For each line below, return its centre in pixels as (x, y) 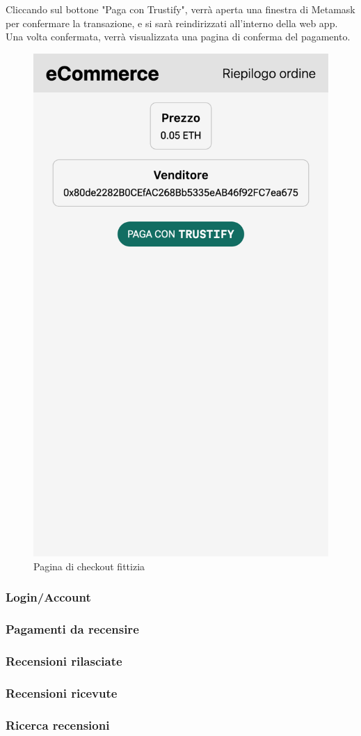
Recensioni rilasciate (64, 661)
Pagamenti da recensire (72, 629)
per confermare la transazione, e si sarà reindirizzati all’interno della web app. (172, 23)
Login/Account (48, 597)
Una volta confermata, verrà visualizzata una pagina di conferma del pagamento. (178, 37)
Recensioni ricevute (62, 692)
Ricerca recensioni (58, 725)
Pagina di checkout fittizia (89, 566)
